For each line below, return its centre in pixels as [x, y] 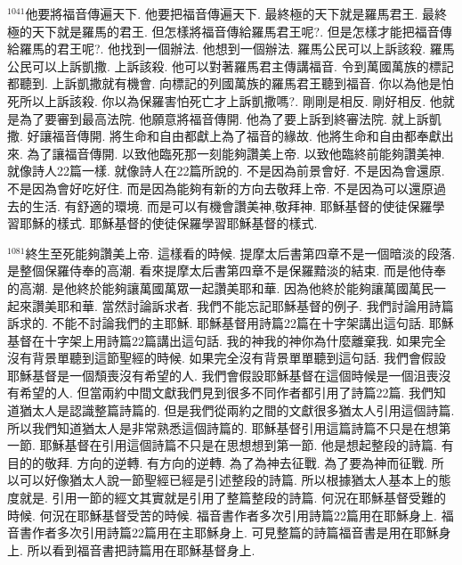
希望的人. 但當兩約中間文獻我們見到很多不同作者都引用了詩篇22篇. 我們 [227, 393]
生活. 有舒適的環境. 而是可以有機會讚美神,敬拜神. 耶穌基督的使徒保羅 [232, 205]
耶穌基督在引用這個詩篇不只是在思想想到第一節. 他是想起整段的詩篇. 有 [247, 445]
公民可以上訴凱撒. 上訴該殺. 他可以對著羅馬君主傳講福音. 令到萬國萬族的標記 [231, 66]
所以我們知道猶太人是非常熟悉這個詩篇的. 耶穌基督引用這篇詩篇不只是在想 [223, 427]
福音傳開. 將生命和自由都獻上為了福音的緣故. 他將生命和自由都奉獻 [247, 136]
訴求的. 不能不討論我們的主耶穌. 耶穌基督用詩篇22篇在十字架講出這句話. [216, 323]
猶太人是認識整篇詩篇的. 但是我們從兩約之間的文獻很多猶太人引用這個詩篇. [237, 410]
